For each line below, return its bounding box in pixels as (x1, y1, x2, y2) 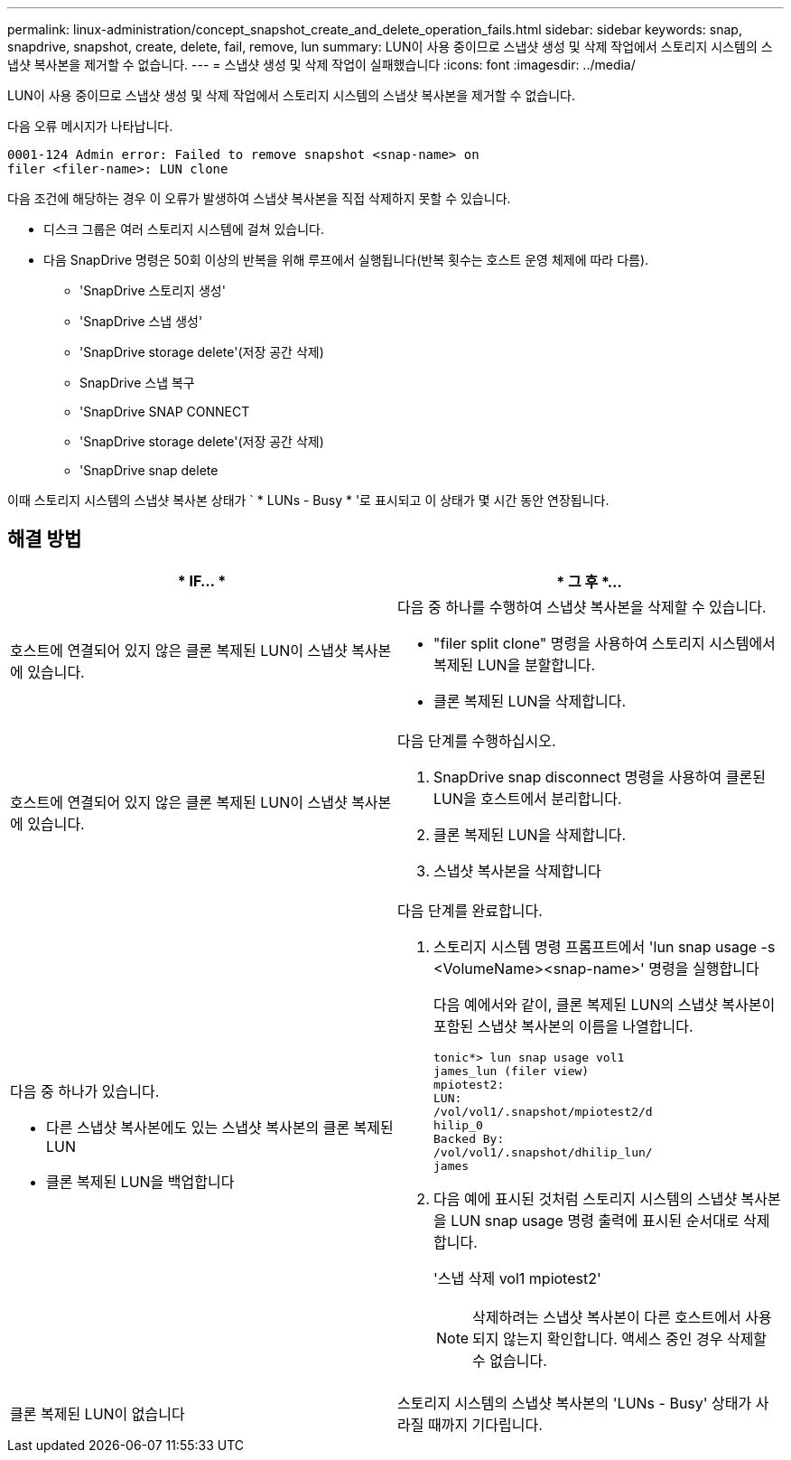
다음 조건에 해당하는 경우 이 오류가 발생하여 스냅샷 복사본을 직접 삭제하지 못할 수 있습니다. (7, 191, 511, 206)
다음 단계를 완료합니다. (397, 901, 543, 920)
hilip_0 (433, 1118, 483, 1132)
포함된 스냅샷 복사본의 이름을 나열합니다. (433, 1016, 693, 1035)
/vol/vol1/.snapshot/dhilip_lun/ (433, 1145, 653, 1159)
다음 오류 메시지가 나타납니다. (7, 118, 173, 134)
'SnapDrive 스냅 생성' (79, 314, 203, 329)
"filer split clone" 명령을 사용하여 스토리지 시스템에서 (433, 633, 776, 652)
